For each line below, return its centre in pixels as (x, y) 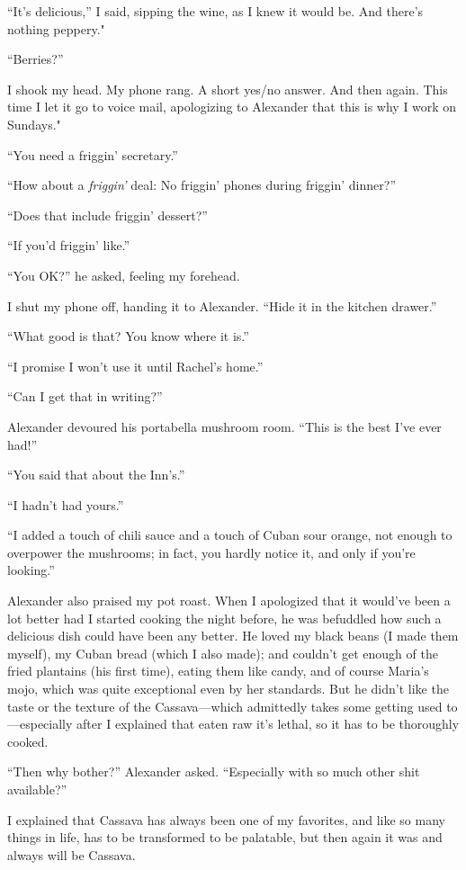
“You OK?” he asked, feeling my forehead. (124, 275)
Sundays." (34, 124)
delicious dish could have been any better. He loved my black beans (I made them (233, 636)
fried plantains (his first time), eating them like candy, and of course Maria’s (218, 671)
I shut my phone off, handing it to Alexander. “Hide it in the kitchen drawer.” (222, 305)
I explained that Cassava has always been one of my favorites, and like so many (226, 819)
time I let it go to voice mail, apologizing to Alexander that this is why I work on (232, 107)
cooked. (28, 741)
